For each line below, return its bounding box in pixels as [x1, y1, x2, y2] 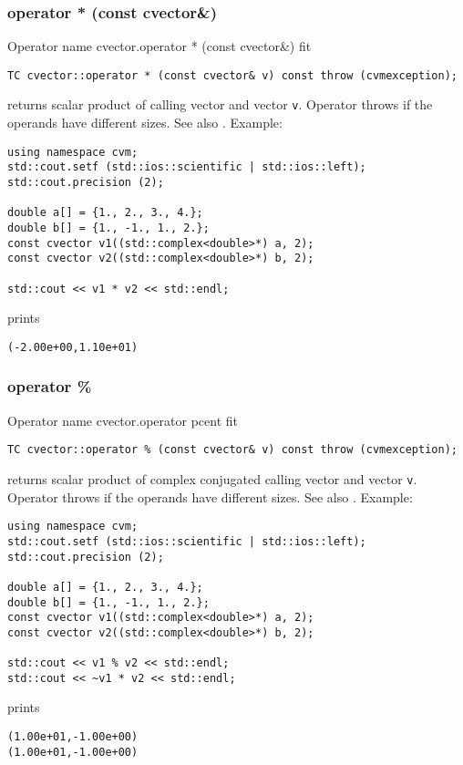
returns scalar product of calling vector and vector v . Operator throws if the [7, 95, 433, 114]
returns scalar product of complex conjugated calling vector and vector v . [7, 470, 417, 488]
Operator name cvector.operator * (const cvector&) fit [7, 36, 312, 56]
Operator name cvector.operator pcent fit [7, 410, 239, 429]
